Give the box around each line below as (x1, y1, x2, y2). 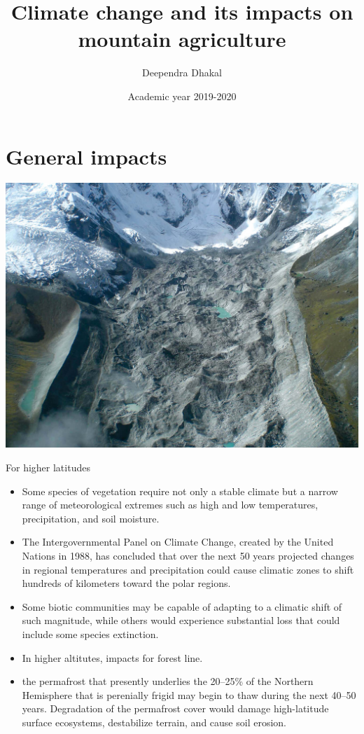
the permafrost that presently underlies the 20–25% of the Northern (22, 674, 314, 688)
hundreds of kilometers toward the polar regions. (22, 576, 231, 590)
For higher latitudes (6, 460, 90, 475)
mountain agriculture (78, 25, 286, 53)
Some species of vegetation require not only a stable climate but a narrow (22, 483, 338, 498)
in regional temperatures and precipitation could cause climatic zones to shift (22, 562, 354, 576)
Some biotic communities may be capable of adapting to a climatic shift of (22, 599, 342, 614)
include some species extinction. (22, 626, 159, 641)
